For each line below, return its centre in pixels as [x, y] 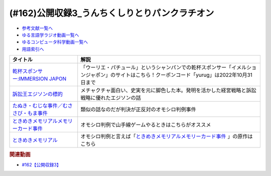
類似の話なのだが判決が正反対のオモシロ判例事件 [139, 109]
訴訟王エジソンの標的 [37, 94]
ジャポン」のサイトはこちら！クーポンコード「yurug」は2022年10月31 [169, 75]
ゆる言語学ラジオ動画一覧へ [50, 35]
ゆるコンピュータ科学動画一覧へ [55, 42]
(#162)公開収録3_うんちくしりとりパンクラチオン [112, 13]
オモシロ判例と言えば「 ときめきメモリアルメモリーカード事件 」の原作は [167, 136]
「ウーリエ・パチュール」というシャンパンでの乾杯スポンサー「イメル [164, 68]
